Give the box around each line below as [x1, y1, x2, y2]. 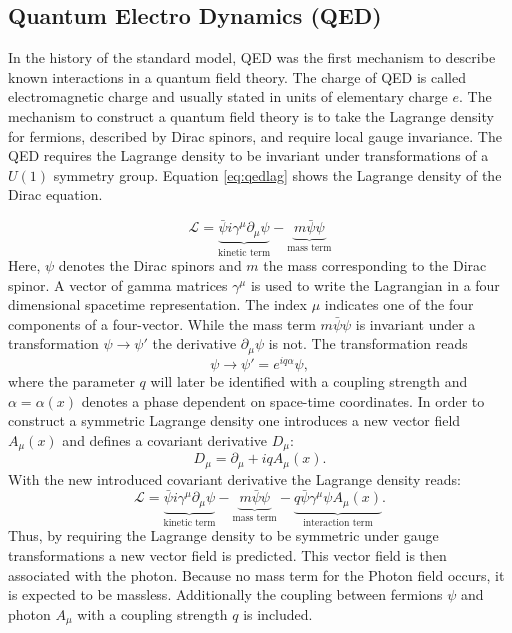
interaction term [303, 517, 373, 528]
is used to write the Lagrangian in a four [250, 274, 500, 295]
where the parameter [8, 370, 135, 391]
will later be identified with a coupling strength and [150, 370, 468, 391]
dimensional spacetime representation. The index [8, 294, 307, 315]
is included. [243, 603, 313, 624]
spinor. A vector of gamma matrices [8, 274, 228, 295]
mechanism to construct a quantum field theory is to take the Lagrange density [8, 105, 494, 126]
